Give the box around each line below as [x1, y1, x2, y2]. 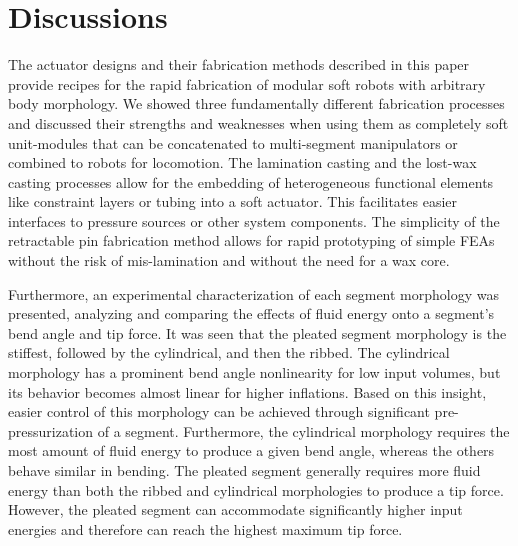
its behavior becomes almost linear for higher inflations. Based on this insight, [8, 381, 487, 402]
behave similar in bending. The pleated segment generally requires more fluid [8, 460, 481, 480]
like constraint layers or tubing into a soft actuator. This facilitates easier [8, 191, 458, 212]
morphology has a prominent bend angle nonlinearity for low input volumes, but [8, 362, 501, 383]
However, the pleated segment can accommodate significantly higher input [8, 499, 463, 520]
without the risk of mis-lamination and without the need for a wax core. [8, 250, 450, 271]
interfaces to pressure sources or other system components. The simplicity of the [8, 210, 500, 231]
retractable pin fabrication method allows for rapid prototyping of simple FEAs [8, 230, 495, 251]
